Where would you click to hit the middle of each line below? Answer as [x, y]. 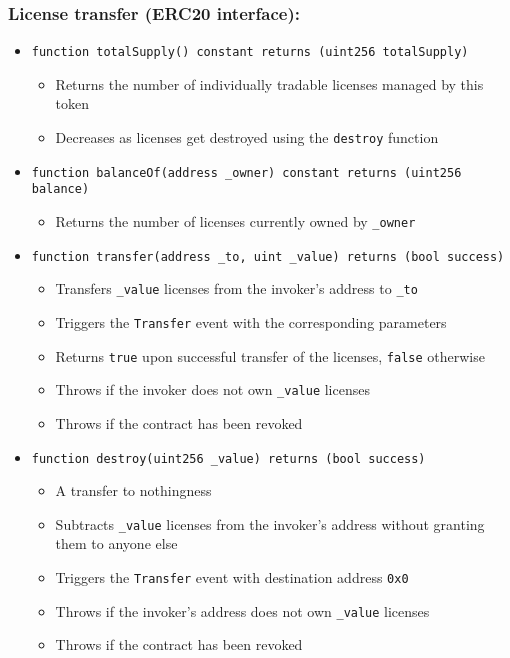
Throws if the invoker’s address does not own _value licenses [242, 610]
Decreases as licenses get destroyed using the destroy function [247, 137]
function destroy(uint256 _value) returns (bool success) [228, 458]
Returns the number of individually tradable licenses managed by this [269, 83]
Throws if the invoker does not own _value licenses [212, 389]
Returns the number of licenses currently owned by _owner [235, 221]
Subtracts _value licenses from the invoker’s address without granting [270, 523]
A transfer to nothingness [133, 490]
